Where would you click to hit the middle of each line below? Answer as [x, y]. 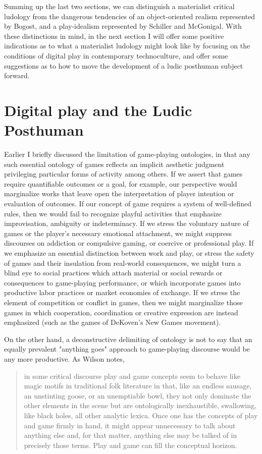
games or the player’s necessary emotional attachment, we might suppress [118, 233]
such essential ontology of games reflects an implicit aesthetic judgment [114, 164]
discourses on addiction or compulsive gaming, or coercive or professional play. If [129, 243]
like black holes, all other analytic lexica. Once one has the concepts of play [141, 415]
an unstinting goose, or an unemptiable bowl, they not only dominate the [138, 395]
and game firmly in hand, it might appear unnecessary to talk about [130, 425]
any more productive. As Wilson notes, [64, 358]
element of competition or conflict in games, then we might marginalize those [123, 302]
